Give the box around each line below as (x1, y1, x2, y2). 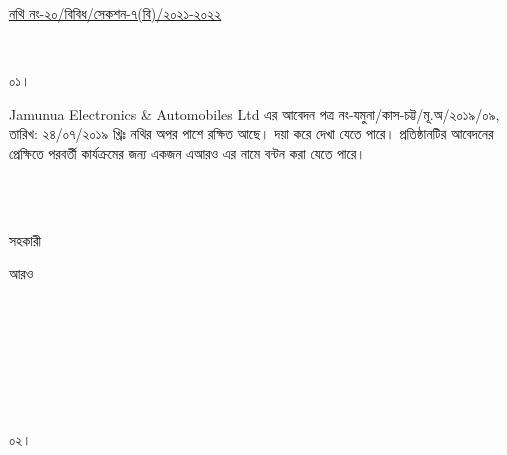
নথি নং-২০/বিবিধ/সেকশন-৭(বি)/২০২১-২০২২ (9, 3, 222, 23)
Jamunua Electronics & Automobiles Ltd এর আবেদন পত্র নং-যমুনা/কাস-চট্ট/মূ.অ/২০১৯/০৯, (9, 103, 500, 124)
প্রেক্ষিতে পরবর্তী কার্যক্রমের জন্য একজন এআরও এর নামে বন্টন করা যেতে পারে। (9, 142, 366, 163)
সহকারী (9, 229, 42, 250)
